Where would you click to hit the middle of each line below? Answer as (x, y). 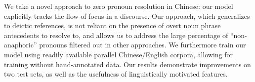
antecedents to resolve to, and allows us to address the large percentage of (116, 35)
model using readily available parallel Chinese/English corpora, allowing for (119, 54)
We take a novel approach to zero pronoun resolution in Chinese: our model (119, 6)
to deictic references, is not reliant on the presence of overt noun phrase (112, 25)
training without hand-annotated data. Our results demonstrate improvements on (127, 64)
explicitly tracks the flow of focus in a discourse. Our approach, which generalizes (127, 16)
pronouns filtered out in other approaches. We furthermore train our (143, 45)
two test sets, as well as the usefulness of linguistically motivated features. (116, 74)
